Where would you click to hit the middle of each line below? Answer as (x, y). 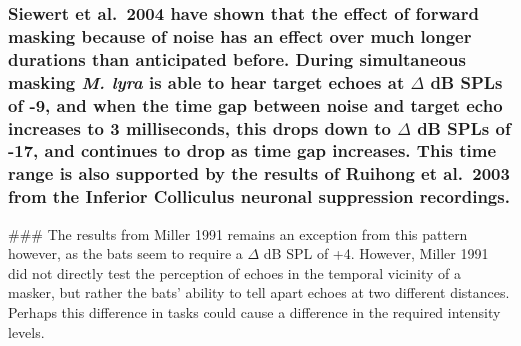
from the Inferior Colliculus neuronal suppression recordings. (259, 196)
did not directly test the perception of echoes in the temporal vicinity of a (234, 272)
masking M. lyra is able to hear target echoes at (206, 81)
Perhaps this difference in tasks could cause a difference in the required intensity (254, 311)
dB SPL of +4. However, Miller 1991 (376, 253)
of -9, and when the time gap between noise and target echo (255, 104)
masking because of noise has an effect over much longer (240, 35)
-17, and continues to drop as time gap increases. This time (252, 150)
